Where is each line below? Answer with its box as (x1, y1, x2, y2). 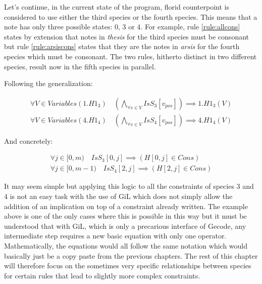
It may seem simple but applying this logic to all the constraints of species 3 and (4, 181, 254, 191)
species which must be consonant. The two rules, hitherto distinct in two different (4, 51, 257, 61)
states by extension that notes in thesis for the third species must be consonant (4, 31, 249, 42)
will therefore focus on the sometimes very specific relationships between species (4, 260, 251, 271)
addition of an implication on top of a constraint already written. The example (4, 200, 248, 211)
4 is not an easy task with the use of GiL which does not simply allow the (4, 191, 233, 201)
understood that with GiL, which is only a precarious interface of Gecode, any (4, 220, 246, 231)
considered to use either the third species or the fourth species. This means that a (4, 11, 257, 22)
